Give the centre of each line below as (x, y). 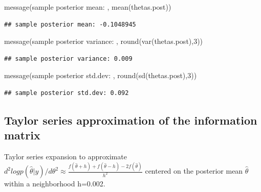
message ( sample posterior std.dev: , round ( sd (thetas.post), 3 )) (101, 75)
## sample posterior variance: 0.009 (68, 58)
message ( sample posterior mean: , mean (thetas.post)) (88, 7)
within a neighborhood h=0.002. (55, 184)
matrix (22, 135)
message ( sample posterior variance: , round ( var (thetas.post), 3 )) (104, 41)
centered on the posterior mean (194, 171)
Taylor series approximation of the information (131, 120)
